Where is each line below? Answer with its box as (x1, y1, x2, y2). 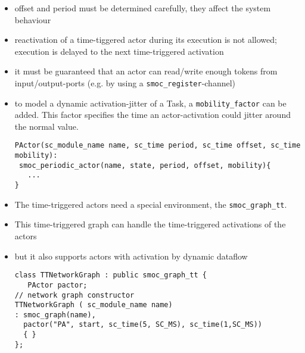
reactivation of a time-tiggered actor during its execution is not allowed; (14, 33, 277, 46)
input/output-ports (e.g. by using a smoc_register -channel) (14, 76, 236, 89)
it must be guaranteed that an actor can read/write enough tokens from (14, 65, 278, 77)
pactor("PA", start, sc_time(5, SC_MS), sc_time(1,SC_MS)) (23, 320, 263, 329)
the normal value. (14, 120, 79, 132)
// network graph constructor (14, 290, 135, 299)
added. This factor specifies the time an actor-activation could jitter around (14, 108, 291, 121)
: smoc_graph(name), (14, 310, 96, 319)
